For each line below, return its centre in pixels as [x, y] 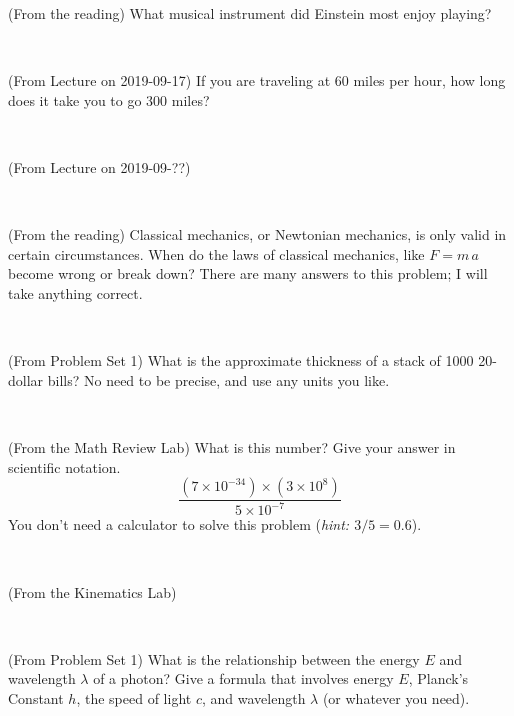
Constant [36, 698]
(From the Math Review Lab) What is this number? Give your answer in [232, 446]
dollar [26, 379]
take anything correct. [75, 292]
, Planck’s [438, 678]
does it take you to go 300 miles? [109, 99]
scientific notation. [64, 466]
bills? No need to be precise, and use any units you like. [218, 379]
